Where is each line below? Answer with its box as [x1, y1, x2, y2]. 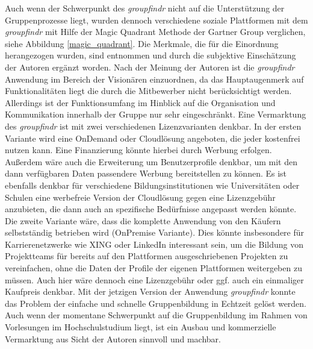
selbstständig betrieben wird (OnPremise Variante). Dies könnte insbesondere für [5, 226, 305, 239]
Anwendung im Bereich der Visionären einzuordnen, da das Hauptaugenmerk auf [5, 72, 304, 85]
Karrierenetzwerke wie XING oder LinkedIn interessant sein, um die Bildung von [5, 237, 303, 250]
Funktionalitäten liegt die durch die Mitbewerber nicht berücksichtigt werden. [5, 84, 292, 97]
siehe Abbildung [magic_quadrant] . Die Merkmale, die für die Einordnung [5, 37, 279, 49]
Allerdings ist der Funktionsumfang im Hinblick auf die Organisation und [5, 96, 276, 108]
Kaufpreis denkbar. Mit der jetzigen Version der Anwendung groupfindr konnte [5, 285, 296, 298]
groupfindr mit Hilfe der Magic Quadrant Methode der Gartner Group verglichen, [5, 25, 306, 38]
